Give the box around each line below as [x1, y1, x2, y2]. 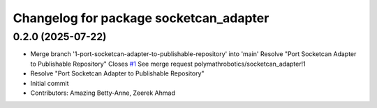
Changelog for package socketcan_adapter [13, 10, 269, 26]
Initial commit [30, 79, 69, 87]
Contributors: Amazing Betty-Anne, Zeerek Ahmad [30, 89, 176, 97]
